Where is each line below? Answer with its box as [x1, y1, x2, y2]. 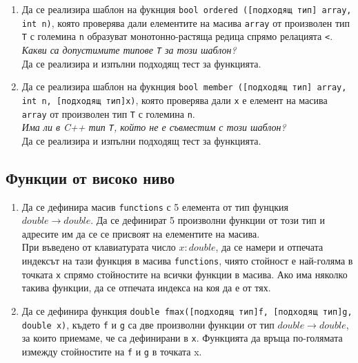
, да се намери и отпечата [215, 240, 324, 254]
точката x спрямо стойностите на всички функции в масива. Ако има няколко [21, 267, 348, 281]
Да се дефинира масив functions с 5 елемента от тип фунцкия [21, 199, 288, 214]
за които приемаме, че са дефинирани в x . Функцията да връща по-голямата [21, 331, 343, 345]
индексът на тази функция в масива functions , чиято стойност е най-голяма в [21, 253, 353, 268]
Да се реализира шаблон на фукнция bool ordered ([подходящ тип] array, [21, 2, 352, 16]
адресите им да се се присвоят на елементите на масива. [21, 226, 260, 240]
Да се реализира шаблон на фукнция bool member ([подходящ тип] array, [21, 79, 347, 94]
